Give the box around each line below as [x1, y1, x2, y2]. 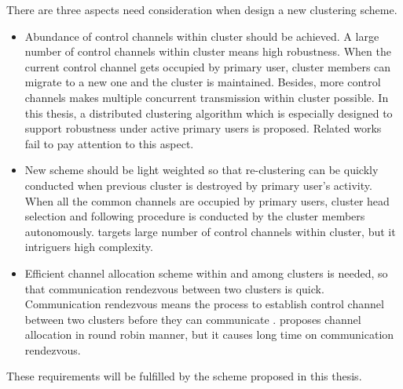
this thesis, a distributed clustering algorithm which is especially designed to [24, 104, 393, 121]
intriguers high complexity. [24, 238, 153, 255]
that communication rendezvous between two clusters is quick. [24, 280, 324, 296]
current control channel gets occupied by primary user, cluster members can [24, 58, 391, 75]
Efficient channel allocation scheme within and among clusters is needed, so [24, 264, 388, 281]
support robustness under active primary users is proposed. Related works [24, 120, 382, 136]
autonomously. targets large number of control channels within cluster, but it [24, 223, 396, 239]
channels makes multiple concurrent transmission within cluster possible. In [24, 89, 389, 105]
